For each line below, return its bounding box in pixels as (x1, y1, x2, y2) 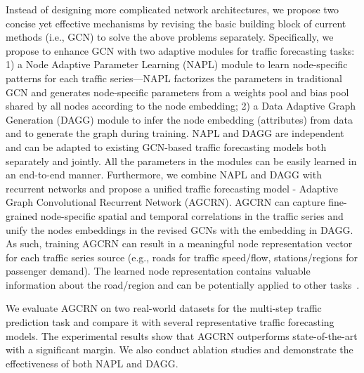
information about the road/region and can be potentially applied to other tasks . (6, 277, 360, 292)
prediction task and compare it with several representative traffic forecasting (6, 315, 334, 329)
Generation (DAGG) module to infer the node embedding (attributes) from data (6, 112, 353, 126)
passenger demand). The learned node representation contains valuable (6, 263, 311, 278)
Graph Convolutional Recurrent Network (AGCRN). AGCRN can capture (6, 195, 325, 209)
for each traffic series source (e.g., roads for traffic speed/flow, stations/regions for (6, 249, 358, 264)
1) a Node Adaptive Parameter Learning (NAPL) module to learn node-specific (6, 57, 348, 72)
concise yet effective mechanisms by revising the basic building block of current (6, 15, 346, 30)
